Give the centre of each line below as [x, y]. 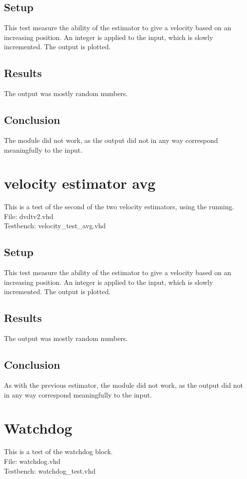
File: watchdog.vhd [32, 461]
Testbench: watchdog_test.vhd [50, 470]
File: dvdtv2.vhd [29, 216]
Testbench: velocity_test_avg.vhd [55, 226]
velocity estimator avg [80, 183]
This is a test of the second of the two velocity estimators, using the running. [119, 207]
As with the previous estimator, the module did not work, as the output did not [123, 385]
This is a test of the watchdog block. [58, 451]
